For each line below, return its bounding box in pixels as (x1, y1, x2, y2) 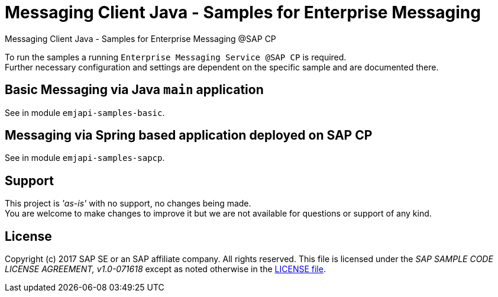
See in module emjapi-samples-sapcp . (5, 153, 165, 163)
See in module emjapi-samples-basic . (5, 107, 165, 118)
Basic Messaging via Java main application (5, 82, 264, 98)
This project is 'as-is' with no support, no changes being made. (5, 198, 251, 209)
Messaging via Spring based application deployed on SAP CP (5, 128, 373, 143)
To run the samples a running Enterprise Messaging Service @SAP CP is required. (5, 51, 347, 62)
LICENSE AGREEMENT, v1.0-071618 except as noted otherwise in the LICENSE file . (5, 264, 326, 275)
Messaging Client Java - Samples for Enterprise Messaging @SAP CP (5, 33, 276, 44)
